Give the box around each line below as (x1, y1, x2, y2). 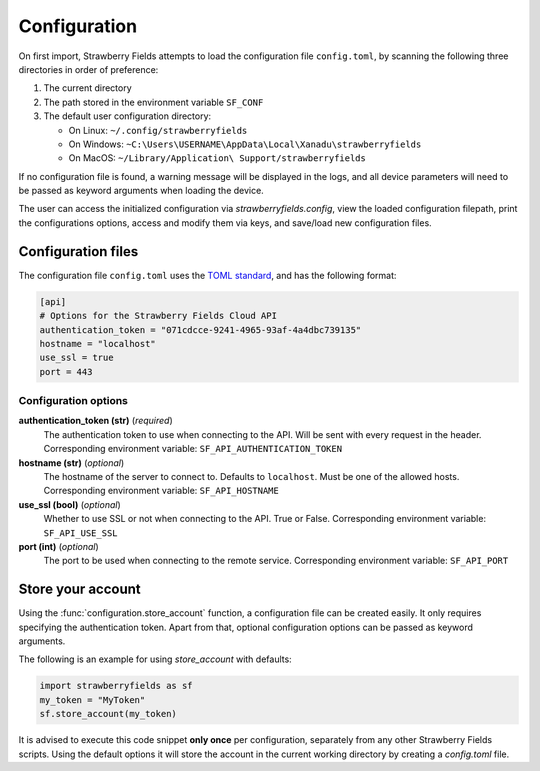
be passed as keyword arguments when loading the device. (18, 185, 264, 197)
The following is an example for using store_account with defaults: (18, 653, 292, 665)
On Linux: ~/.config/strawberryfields (68, 124, 248, 136)
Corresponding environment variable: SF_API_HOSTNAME (43, 485, 279, 497)
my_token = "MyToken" (39, 694, 146, 705)
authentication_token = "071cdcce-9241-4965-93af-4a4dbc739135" (39, 324, 362, 335)
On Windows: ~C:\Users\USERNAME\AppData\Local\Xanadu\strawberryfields (68, 138, 422, 150)
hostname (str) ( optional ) (18, 456, 125, 469)
